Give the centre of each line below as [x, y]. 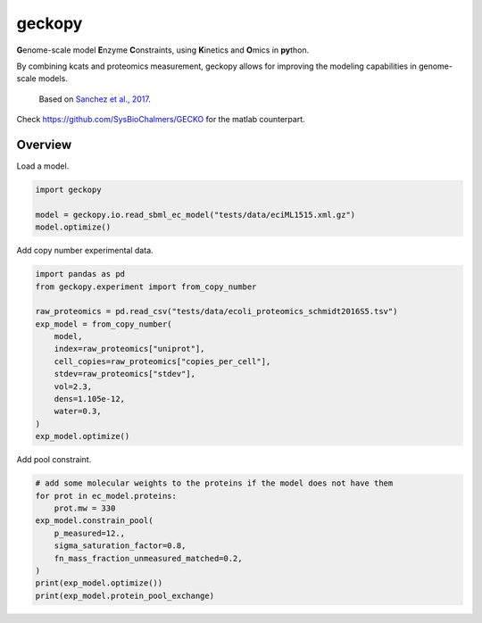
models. [53, 79]
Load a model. [43, 166]
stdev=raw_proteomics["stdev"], [125, 374]
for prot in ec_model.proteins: [106, 496]
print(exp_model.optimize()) [99, 583]
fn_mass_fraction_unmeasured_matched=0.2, [148, 558]
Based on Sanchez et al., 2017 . [95, 99]
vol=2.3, [73, 386]
